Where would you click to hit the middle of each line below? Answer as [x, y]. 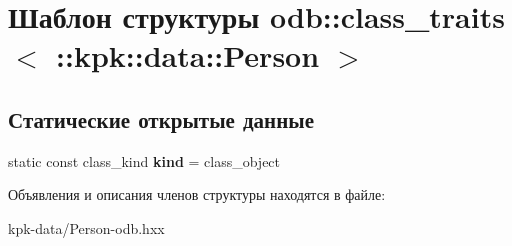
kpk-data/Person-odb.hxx [86, 227]
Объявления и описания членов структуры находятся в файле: [197, 194]
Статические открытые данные [161, 118]
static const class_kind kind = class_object [144, 160]
